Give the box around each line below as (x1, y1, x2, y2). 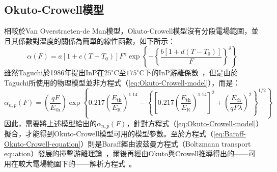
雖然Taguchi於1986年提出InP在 (4, 67, 104, 78)
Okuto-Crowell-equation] (4, 138, 81, 149)
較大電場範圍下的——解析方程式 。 (18, 158, 136, 168)
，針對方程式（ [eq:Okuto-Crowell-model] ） (126, 118, 260, 128)
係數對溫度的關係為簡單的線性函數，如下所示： (18, 35, 175, 46)
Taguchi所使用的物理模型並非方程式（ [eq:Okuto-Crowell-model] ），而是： (4, 77, 240, 88)
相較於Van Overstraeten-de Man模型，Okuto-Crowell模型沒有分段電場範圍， (4, 25, 252, 36)
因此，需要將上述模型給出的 (4, 118, 97, 128)
